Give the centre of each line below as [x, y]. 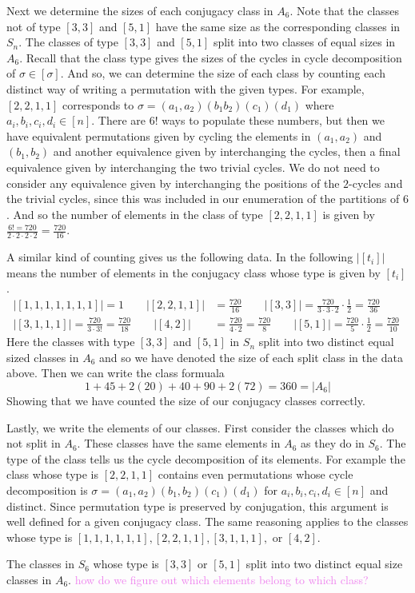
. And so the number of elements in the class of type [135, 214]
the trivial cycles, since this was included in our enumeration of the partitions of [203, 199]
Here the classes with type [71, 342]
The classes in [40, 564]
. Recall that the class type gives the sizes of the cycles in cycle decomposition [211, 57]
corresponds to [98, 104]
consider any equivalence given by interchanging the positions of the [173, 183]
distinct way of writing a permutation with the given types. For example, [186, 88]
